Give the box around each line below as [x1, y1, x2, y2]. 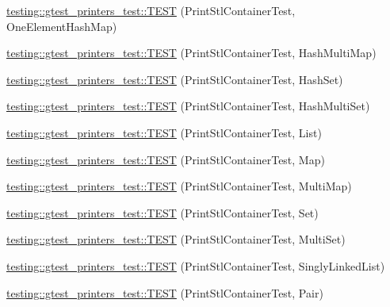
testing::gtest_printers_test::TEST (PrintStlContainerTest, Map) [6, 151, 325, 167]
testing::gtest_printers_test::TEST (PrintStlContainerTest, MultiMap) [6, 178, 352, 194]
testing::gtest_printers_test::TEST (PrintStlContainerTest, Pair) [6, 284, 323, 301]
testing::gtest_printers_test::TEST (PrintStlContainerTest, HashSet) [6, 71, 343, 87]
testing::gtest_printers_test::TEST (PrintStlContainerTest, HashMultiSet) [6, 98, 370, 114]
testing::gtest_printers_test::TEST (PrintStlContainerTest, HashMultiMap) [6, 44, 377, 61]
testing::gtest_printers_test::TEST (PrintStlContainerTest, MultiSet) [6, 231, 346, 248]
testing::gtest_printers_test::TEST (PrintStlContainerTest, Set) [6, 204, 319, 221]
